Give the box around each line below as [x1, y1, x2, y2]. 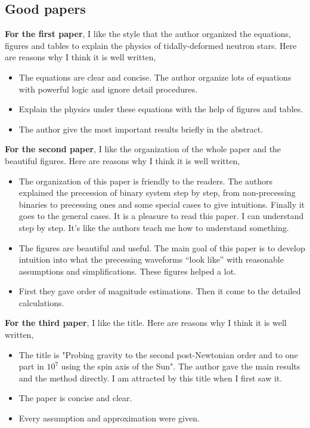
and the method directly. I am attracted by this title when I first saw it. [18, 371, 283, 384]
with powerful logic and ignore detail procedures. [18, 82, 198, 95]
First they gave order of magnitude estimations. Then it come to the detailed [18, 285, 301, 297]
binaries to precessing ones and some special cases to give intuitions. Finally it [18, 198, 305, 210]
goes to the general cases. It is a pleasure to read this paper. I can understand [18, 210, 304, 222]
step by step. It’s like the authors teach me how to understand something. [18, 221, 289, 233]
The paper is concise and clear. [18, 392, 132, 404]
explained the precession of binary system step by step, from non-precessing [18, 186, 296, 199]
